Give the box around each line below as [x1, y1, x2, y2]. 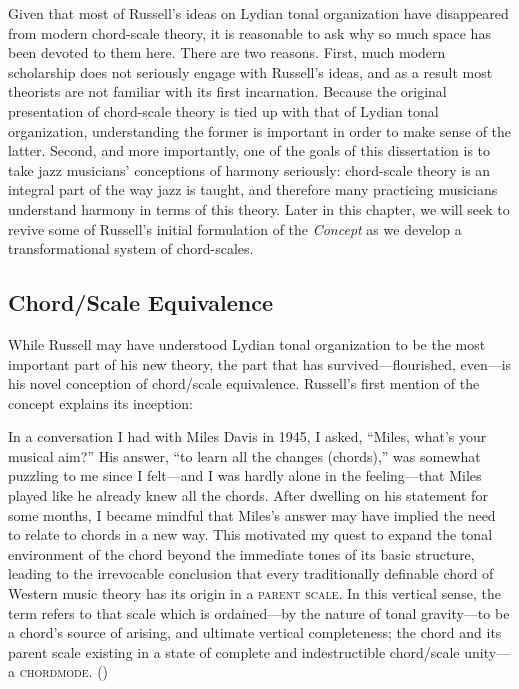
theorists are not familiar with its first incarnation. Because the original [8, 81, 447, 102]
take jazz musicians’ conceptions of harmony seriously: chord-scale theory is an [8, 159, 491, 180]
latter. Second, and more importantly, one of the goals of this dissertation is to [8, 140, 491, 161]
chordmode [19, 661, 89, 682]
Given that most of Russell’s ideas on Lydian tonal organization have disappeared [8, 3, 509, 23]
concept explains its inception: [8, 392, 193, 413]
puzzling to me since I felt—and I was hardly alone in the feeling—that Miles [8, 465, 482, 486]
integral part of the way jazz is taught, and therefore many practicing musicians [8, 179, 498, 200]
